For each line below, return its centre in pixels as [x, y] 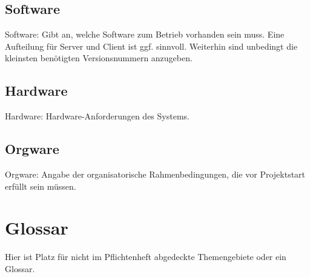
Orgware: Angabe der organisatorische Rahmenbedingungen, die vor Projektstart [155, 174]
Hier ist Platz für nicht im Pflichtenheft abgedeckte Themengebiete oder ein [146, 257]
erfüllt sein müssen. [41, 186]
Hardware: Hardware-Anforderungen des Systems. [97, 116]
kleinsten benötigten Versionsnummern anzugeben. [99, 58]
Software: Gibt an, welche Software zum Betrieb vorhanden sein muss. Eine [145, 34]
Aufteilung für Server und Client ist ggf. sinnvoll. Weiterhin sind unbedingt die [151, 46]
